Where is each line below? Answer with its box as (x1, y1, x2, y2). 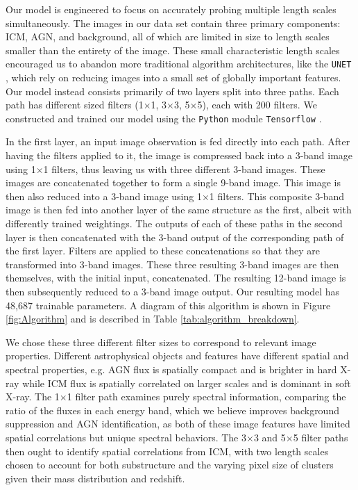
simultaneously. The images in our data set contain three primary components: (6, 15, 341, 30)
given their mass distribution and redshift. (6, 471, 185, 485)
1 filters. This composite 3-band (209, 188, 345, 203)
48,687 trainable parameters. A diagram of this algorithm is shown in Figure (6, 297, 331, 312)
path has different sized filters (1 (6, 97, 144, 112)
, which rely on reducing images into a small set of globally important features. (6, 70, 341, 85)
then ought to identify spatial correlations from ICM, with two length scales (6, 443, 329, 458)
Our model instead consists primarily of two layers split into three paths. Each (6, 83, 339, 98)
